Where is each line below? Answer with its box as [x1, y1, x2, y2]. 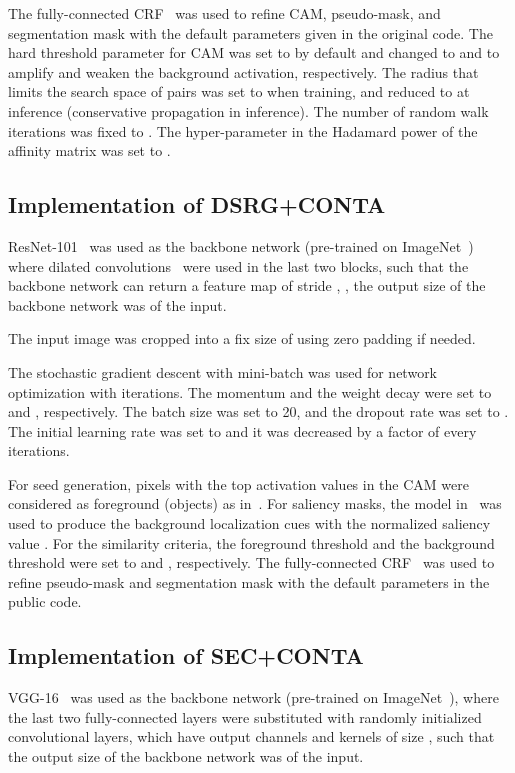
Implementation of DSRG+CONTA [8, 189, 386, 220]
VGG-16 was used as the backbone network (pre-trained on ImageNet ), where [8, 687, 499, 708]
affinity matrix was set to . [8, 140, 171, 161]
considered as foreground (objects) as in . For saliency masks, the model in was [8, 493, 502, 514]
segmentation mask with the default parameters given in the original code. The [8, 22, 493, 43]
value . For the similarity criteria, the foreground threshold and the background [8, 532, 495, 553]
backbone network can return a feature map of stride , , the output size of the [8, 275, 486, 296]
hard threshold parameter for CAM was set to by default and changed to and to [8, 42, 500, 63]
